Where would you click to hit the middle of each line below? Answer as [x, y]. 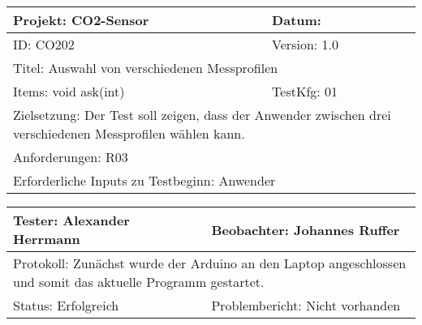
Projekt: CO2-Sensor [81, 20]
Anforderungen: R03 [71, 157]
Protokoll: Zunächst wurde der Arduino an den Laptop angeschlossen [210, 263]
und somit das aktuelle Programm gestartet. [139, 282]
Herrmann [47, 239]
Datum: [297, 20]
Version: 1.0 [305, 44]
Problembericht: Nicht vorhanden [306, 305]
